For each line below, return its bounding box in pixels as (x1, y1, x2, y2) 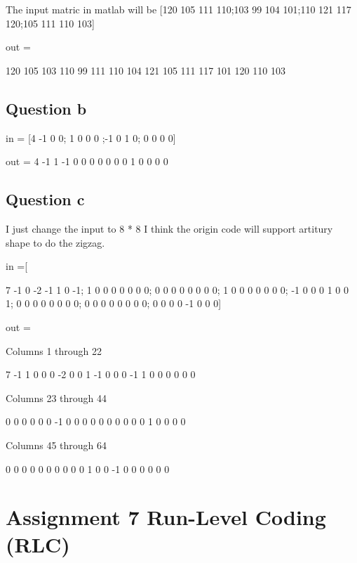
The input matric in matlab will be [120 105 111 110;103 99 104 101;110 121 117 (6, 2, 351, 16)
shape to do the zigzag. (6, 235, 105, 250)
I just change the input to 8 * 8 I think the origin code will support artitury (6, 221, 333, 235)
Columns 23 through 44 (6, 390, 107, 405)
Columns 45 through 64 (6, 437, 107, 452)
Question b (6, 97, 87, 119)
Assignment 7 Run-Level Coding (6, 503, 326, 531)
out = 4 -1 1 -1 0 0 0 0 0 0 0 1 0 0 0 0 (6, 154, 168, 169)
